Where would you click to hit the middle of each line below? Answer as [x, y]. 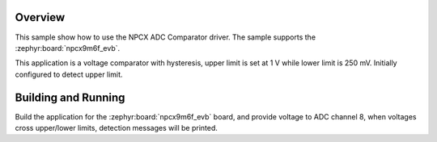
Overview [40, 17]
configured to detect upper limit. [69, 74]
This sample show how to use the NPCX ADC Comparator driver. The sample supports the [165, 37]
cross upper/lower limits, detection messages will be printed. [117, 127]
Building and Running [70, 97]
